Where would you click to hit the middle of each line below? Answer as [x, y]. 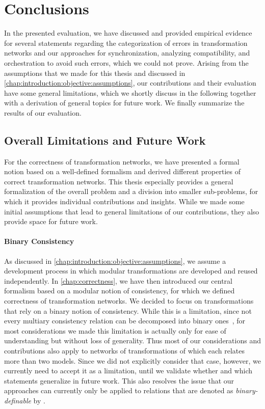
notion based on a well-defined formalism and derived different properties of [123, 171]
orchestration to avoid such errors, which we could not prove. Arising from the [126, 62]
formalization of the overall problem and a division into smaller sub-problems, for [131, 191]
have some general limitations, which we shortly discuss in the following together [130, 92]
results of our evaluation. [43, 112]
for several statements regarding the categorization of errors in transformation [126, 43]
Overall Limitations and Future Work [105, 140]
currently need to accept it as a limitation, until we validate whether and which [128, 371]
